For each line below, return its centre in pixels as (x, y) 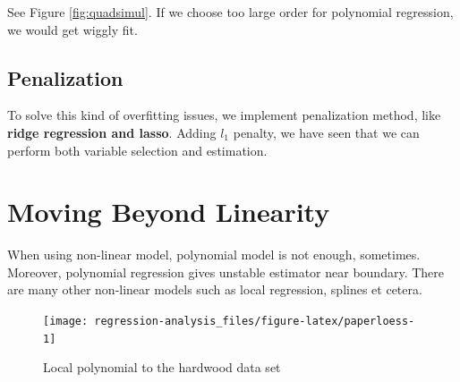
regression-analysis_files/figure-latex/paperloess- (255, 322)
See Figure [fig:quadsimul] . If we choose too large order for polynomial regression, (230, 12)
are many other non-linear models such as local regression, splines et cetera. (215, 289)
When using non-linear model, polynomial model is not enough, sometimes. (214, 255)
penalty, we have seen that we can (326, 132)
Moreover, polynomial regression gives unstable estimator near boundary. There (226, 272)
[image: (66, 322)
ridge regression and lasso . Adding (112, 132)
